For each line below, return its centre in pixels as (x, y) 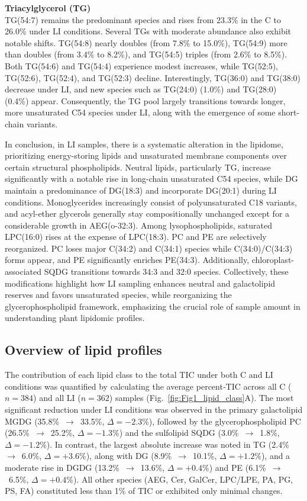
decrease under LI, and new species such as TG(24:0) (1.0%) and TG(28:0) (141, 89)
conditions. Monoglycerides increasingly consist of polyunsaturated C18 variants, (151, 202)
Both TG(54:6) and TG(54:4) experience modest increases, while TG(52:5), (141, 65)
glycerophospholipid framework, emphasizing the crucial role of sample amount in (153, 306)
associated (23, 272)
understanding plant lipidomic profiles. (75, 318)
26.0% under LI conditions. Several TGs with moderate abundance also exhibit (148, 31)
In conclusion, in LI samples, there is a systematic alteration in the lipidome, (144, 144)
